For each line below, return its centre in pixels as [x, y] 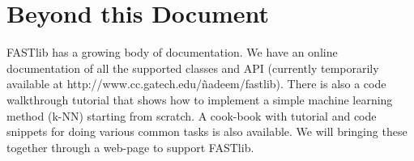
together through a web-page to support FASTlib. [130, 147]
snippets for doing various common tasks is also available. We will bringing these [207, 131]
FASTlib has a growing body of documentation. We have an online [172, 52]
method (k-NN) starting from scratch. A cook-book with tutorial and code [192, 115]
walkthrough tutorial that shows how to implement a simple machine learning [200, 99]
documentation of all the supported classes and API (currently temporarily [193, 68]
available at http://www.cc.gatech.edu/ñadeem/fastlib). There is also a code [196, 84]
